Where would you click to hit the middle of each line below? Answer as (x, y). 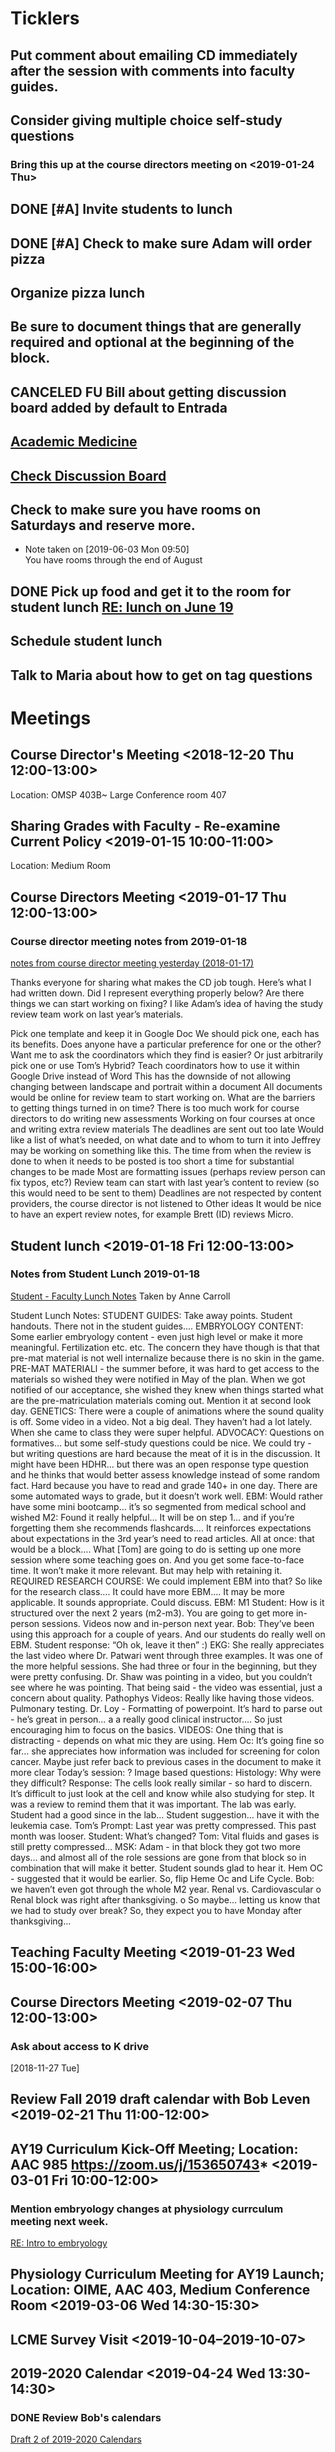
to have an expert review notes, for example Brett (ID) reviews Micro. (152, 1214)
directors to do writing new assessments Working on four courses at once (163, 1119)
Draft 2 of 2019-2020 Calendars (76, 2439)
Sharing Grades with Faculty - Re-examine (145, 826)
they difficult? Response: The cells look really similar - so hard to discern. (161, 1783)
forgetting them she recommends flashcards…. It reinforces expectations (161, 1528)
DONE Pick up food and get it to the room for (151, 591)
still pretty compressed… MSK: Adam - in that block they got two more (155, 1846)
